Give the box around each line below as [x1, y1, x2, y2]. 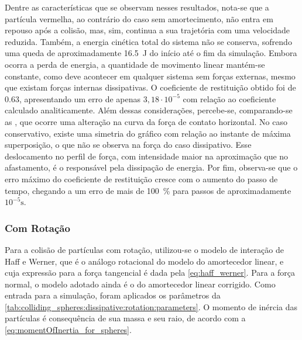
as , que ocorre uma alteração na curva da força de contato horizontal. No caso [5, 115, 287, 127]
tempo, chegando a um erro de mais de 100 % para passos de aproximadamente [5, 184, 291, 196]
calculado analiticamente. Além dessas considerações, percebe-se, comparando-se [5, 104, 293, 116]
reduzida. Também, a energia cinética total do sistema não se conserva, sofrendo [5, 35, 292, 47]
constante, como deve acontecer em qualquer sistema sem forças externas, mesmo [5, 70, 296, 82]
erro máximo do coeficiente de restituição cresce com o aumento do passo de [5, 172, 278, 185]
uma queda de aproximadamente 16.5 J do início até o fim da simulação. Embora [5, 47, 297, 59]
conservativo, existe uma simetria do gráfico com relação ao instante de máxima [5, 127, 291, 139]
